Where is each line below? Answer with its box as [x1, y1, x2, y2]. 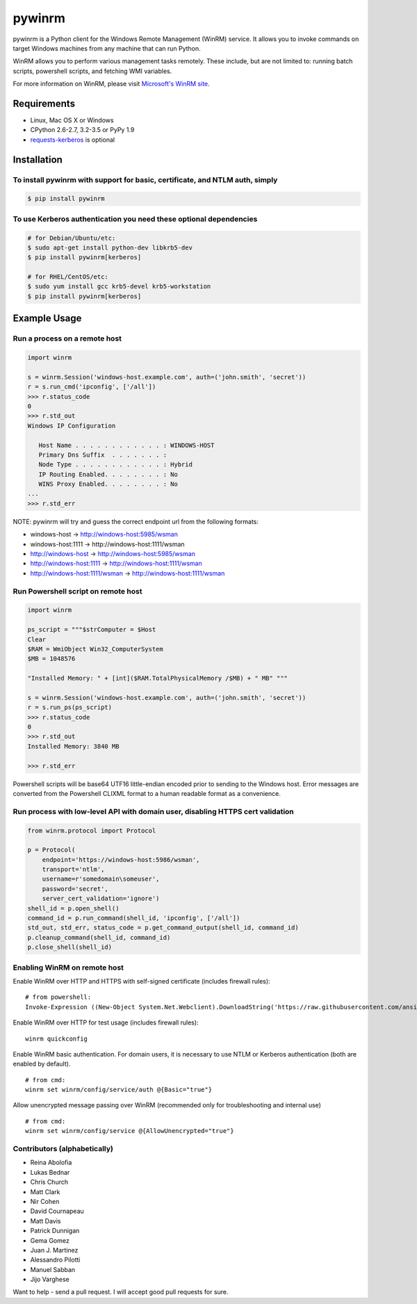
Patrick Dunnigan [30, 1227, 80, 1235]
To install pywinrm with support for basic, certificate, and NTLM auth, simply [13, 174, 278, 184]
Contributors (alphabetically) [13, 1144, 114, 1153]
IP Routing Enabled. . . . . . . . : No [38, 470, 179, 478]
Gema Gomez [30, 1236, 69, 1244]
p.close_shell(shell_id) [27, 943, 113, 952]
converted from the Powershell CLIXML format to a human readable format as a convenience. [13, 789, 281, 797]
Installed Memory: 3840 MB [27, 742, 120, 750]
